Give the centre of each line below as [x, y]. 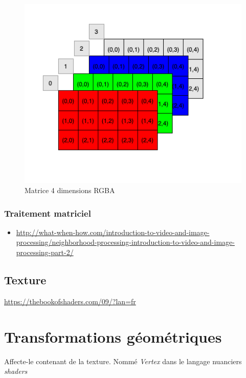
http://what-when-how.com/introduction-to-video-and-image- [113, 232]
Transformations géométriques [113, 336]
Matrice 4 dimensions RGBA [70, 190]
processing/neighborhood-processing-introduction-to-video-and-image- [125, 242]
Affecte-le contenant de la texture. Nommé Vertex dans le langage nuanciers [123, 361]
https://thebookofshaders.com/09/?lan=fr [70, 301]
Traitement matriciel [48, 213]
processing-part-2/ [45, 252]
